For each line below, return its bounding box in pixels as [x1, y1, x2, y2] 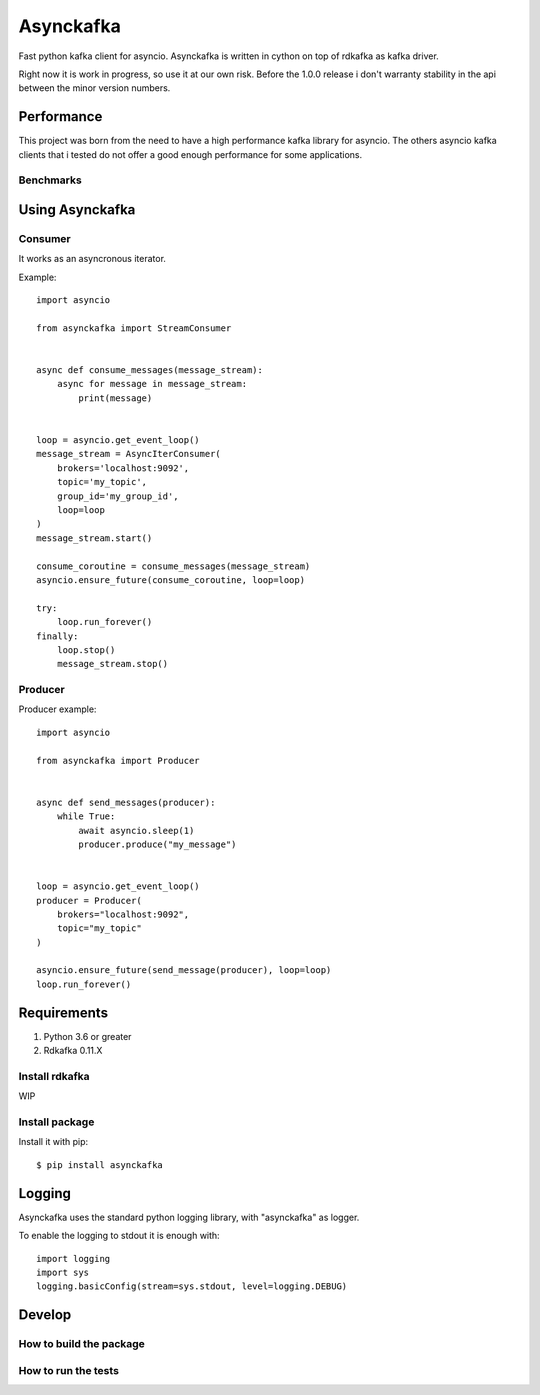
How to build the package [18, 1337, 145, 1351]
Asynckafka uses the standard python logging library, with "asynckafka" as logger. [18, 1211, 360, 1223]
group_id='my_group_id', [56, 490, 179, 502]
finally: [36, 630, 79, 642]
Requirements [18, 1004, 109, 1021]
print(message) [78, 392, 153, 404]
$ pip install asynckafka [36, 1159, 164, 1170]
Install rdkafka [18, 1069, 90, 1083]
